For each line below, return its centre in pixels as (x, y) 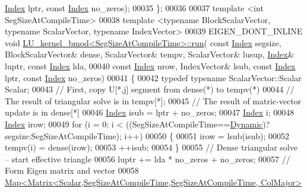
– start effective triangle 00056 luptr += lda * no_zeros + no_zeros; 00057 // (148, 159)
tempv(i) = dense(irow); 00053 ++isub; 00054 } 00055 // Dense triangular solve (151, 147)
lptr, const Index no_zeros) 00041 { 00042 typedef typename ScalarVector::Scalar (153, 77)
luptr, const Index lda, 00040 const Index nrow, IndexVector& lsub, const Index (150, 65)
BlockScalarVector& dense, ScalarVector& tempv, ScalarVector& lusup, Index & (150, 54)
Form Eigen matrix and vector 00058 (72, 170)
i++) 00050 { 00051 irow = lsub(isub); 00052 (207, 135)
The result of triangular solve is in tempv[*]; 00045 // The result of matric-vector (153, 100)
